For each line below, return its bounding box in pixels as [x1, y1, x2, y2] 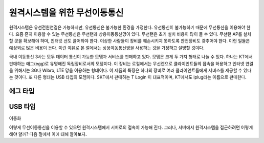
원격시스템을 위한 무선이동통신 [9, 7, 124, 18]
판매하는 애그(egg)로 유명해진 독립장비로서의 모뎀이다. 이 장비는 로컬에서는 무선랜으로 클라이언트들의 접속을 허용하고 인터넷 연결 [9, 61, 254, 66]
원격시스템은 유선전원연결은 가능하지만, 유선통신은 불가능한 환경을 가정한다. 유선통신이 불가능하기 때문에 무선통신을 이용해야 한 [9, 24, 251, 30]
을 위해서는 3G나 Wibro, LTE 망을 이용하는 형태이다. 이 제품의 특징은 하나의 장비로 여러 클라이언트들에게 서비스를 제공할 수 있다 [9, 67, 252, 73]
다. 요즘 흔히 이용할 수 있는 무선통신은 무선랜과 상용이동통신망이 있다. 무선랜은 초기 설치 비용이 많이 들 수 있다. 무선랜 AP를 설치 [9, 31, 252, 37]
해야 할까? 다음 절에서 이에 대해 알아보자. [9, 131, 87, 137]
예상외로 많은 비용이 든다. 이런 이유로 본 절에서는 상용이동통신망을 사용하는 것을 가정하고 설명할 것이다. [9, 44, 205, 51]
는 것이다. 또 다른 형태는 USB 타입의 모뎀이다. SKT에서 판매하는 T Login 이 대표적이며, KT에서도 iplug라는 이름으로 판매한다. [9, 74, 247, 80]
